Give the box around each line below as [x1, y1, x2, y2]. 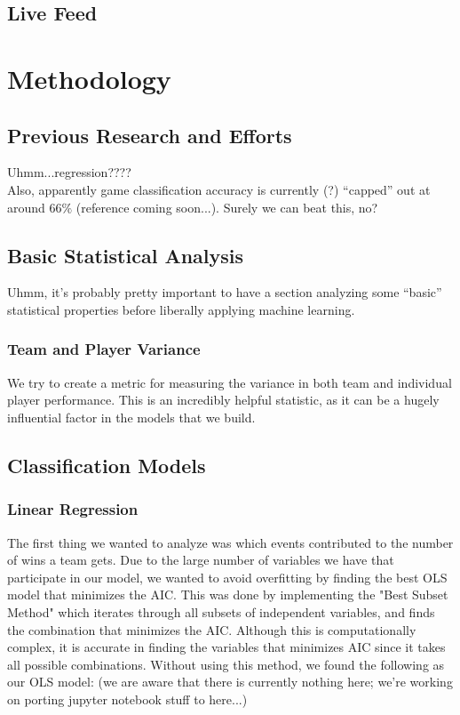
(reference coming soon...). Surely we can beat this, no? [75, 197, 378, 216]
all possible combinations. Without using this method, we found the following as [7, 655, 445, 673]
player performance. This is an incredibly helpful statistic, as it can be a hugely [7, 390, 440, 409]
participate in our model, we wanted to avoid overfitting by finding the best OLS [7, 567, 448, 586]
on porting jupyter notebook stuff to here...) [7, 689, 248, 708]
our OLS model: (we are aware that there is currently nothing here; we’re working [7, 672, 453, 691]
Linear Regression [7, 498, 139, 520]
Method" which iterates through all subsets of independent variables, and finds [7, 602, 435, 621]
